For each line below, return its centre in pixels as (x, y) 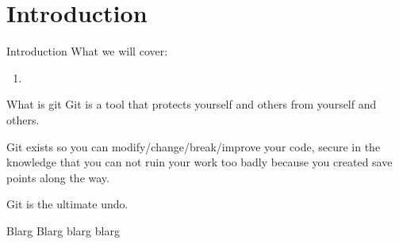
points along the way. (58, 177)
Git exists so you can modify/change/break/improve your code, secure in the (194, 146)
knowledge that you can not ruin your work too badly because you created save (199, 162)
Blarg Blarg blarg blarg (63, 230)
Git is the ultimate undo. (67, 204)
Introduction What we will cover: (87, 51)
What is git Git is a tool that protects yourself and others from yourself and (192, 104)
